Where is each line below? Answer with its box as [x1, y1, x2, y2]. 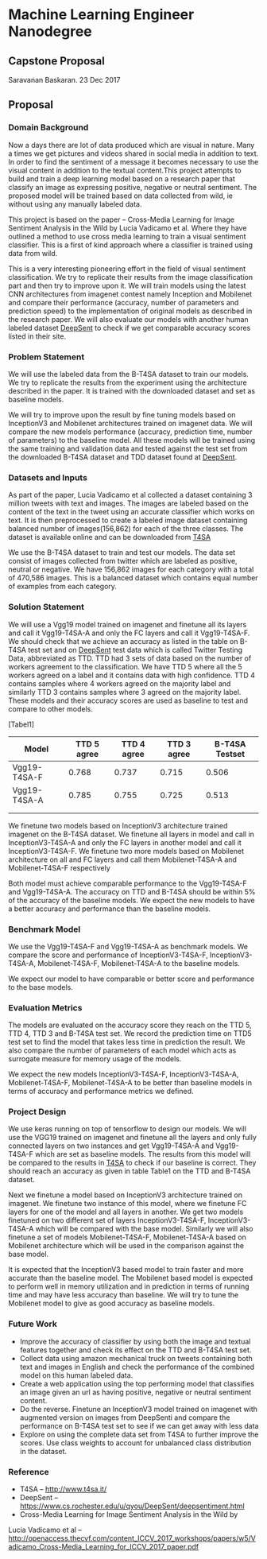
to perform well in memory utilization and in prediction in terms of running [8, 1282, 250, 1291]
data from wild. [8, 248, 58, 258]
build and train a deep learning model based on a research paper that [8, 173, 236, 184]
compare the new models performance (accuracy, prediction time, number [8, 427, 253, 436]
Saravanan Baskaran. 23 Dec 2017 [8, 76, 121, 84]
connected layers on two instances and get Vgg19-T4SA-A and [8, 1141, 215, 1150]
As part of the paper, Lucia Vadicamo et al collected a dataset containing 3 [8, 491, 253, 500]
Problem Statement [8, 351, 85, 363]
